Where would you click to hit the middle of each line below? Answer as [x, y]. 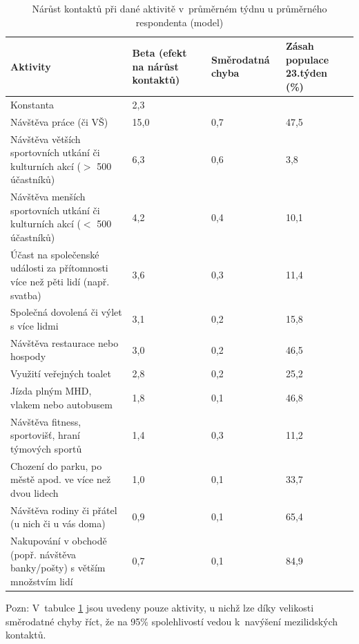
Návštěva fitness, [46, 421]
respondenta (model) [179, 22]
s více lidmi [35, 325]
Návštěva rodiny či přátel [64, 510]
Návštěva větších [46, 139]
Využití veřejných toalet [61, 373]
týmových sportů [46, 448]
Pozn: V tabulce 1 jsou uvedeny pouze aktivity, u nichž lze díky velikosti [160, 607]
